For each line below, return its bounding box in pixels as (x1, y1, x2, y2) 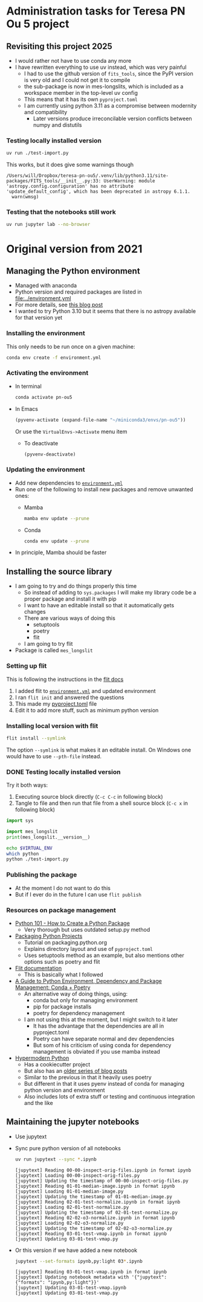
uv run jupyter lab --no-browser (6, 222, 91, 228)
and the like (24, 1099, 53, 1106)
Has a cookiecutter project (24, 1060, 91, 1068)
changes (24, 608, 47, 616)
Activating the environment (6, 369, 89, 377)
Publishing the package (6, 871, 77, 879)
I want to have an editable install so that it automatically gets (24, 602, 175, 609)
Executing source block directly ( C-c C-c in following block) (14, 793, 163, 801)
